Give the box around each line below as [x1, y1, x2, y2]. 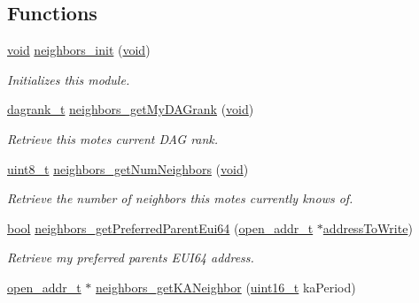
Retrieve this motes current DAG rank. [7, 129, 219, 148]
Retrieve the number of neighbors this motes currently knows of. [7, 189, 353, 208]
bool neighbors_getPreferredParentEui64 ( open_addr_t [7, 218, 314, 237]
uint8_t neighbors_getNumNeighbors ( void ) [7, 159, 249, 178]
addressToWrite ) [322, 218, 413, 237]
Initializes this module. [7, 70, 130, 88]
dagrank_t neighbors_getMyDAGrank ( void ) [7, 100, 254, 118]
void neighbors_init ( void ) [7, 41, 151, 59]
